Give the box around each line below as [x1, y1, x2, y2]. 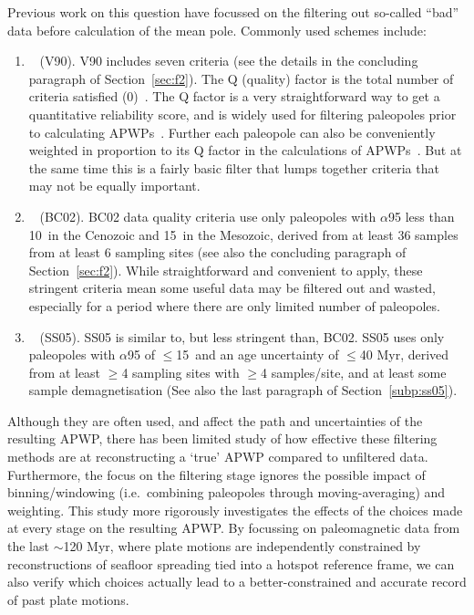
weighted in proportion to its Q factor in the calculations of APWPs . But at [28, 141, 462, 160]
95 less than [388, 206, 455, 225]
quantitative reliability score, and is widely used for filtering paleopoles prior [28, 104, 457, 123]
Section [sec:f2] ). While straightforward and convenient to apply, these [28, 260, 423, 279]
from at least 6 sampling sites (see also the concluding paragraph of [28, 243, 407, 262]
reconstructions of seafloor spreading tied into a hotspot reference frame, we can [7, 554, 455, 573]
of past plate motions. [7, 589, 129, 609]
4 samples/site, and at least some [261, 362, 447, 381]
